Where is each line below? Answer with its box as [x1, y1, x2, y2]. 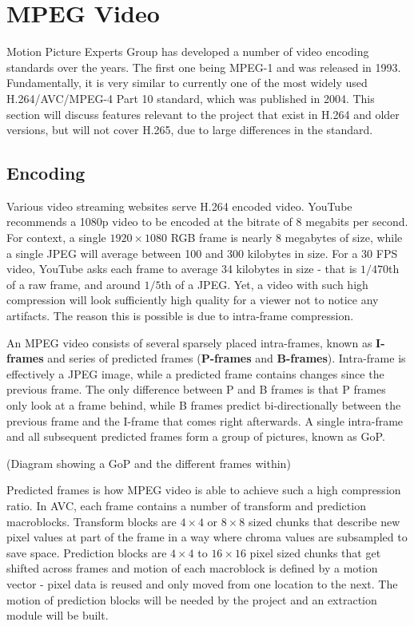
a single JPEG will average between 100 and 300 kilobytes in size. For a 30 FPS [6, 244, 398, 261]
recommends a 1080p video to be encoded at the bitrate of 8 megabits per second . [6, 213, 408, 230]
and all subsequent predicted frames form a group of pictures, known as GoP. [6, 428, 385, 445]
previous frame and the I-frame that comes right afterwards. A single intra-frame [6, 412, 404, 429]
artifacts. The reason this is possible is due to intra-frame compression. [6, 307, 354, 324]
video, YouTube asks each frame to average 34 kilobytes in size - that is [6, 260, 357, 277]
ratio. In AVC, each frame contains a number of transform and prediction [6, 497, 366, 513]
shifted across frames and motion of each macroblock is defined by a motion [6, 560, 378, 576]
